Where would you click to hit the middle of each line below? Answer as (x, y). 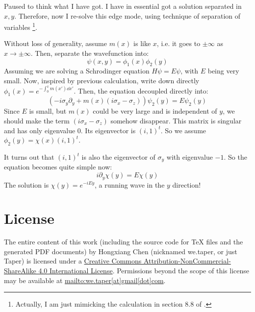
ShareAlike (20, 270)
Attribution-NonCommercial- (187, 261)
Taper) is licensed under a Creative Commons (73, 261)
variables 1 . (21, 26)
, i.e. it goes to (178, 43)
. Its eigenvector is (108, 130)
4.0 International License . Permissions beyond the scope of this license (144, 270)
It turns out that (29, 157)
